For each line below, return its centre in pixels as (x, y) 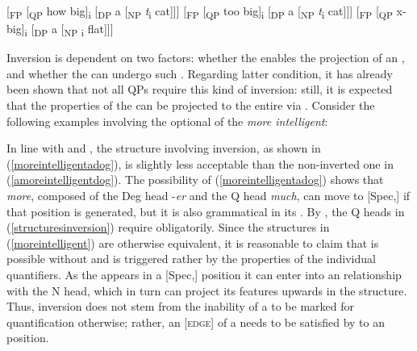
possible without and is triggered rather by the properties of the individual (191, 259)
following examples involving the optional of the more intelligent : (167, 121)
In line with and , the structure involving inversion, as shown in (164, 148)
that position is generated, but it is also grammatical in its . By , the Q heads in (206, 211)
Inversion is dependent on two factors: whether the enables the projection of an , (206, 58)
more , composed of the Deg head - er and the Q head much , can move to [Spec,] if (208, 195)
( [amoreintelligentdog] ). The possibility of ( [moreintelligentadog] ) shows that (195, 180)
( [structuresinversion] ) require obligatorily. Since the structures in (168, 227)
